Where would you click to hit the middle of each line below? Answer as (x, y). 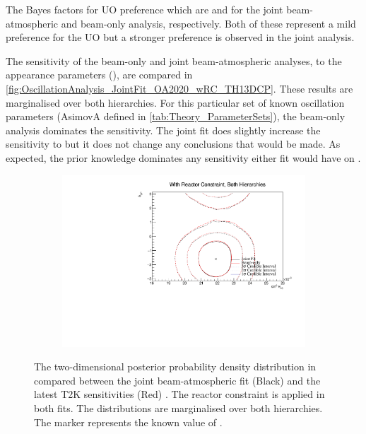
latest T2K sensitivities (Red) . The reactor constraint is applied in (179, 394)
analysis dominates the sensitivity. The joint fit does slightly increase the (163, 130)
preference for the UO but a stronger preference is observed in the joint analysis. (180, 37)
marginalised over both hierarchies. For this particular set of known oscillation (175, 102)
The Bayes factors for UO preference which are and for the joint (144, 9)
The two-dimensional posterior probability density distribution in (175, 366)
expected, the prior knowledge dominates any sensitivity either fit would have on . (183, 157)
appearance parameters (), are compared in (99, 75)
